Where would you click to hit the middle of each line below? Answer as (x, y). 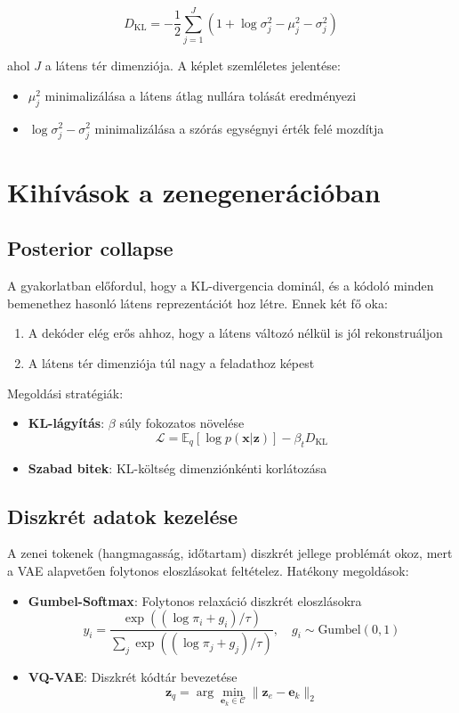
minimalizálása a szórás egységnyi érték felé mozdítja (239, 128)
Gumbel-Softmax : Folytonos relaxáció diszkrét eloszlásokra (195, 600)
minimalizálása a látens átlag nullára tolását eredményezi (201, 95)
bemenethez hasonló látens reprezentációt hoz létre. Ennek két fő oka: (197, 303)
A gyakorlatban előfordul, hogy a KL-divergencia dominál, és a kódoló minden (221, 286)
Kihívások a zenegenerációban (194, 191)
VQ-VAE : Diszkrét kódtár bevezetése (133, 677)
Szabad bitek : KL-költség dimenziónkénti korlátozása (177, 467)
